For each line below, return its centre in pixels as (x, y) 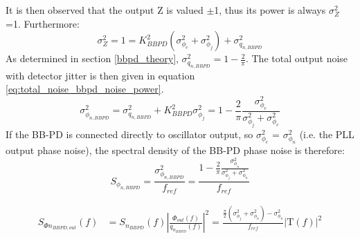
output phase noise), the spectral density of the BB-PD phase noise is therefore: (175, 150)
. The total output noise (297, 58)
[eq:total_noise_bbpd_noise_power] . (85, 89)
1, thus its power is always (270, 10)
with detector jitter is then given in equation (100, 75)
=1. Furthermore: (43, 23)
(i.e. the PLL (327, 134)
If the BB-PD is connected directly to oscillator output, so (129, 134)
